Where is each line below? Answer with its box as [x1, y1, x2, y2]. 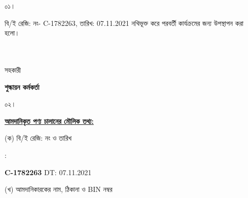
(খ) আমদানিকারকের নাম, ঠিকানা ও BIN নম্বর [5, 184, 113, 194]
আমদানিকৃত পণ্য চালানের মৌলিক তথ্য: [5, 115, 94, 126]
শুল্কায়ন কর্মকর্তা [5, 81, 40, 92]
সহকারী [5, 64, 21, 75]
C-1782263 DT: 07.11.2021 [5, 167, 92, 177]
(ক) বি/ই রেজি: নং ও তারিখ [5, 133, 72, 143]
